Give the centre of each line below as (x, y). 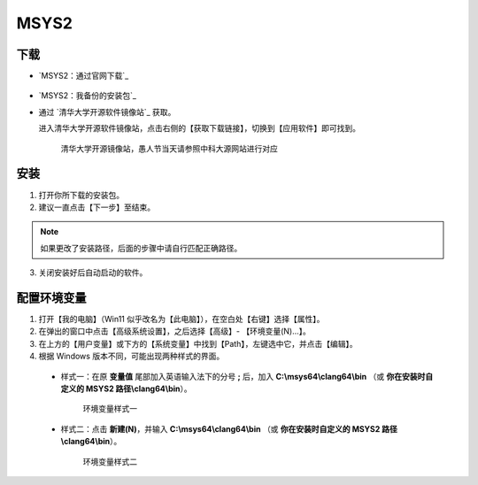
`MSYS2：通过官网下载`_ (84, 76)
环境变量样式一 (110, 409)
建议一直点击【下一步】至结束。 (96, 207)
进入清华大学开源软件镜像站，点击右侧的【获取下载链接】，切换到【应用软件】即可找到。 (199, 128)
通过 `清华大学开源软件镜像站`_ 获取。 (107, 112)
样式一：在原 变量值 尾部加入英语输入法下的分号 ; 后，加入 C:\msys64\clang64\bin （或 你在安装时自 (247, 376)
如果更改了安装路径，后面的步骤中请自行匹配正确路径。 (141, 248)
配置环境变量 (51, 298)
